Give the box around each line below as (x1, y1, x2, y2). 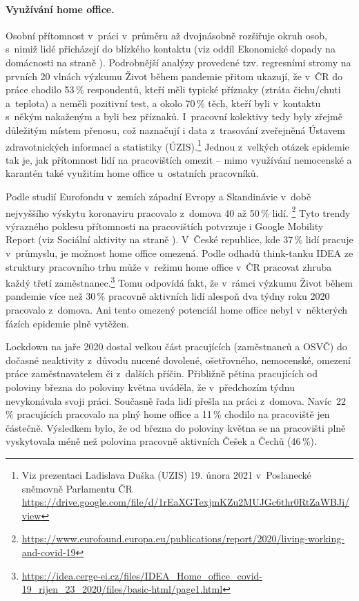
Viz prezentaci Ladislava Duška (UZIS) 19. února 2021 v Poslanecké (21, 467, 311, 481)
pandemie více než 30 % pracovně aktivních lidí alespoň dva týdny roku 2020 (6, 289, 330, 303)
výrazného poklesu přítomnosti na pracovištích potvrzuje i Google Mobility (6, 218, 324, 233)
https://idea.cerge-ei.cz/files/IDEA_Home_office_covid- (21, 568, 263, 582)
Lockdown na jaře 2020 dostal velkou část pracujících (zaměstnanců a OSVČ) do (6, 339, 347, 354)
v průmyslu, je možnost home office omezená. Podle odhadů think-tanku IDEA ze (6, 246, 353, 260)
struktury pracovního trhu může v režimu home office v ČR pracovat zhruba (6, 259, 332, 274)
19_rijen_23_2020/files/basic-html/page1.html (21, 582, 223, 596)
